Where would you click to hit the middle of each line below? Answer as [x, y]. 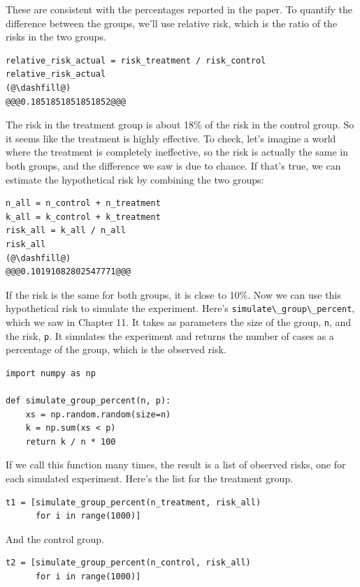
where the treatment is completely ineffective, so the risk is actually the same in [177, 152]
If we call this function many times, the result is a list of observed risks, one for [176, 465]
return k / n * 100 [71, 441]
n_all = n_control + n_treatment [83, 203]
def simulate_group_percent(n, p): [88, 401]
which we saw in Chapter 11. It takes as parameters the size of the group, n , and [179, 321]
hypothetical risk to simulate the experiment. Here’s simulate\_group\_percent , [180, 308]
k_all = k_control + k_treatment [83, 217]
